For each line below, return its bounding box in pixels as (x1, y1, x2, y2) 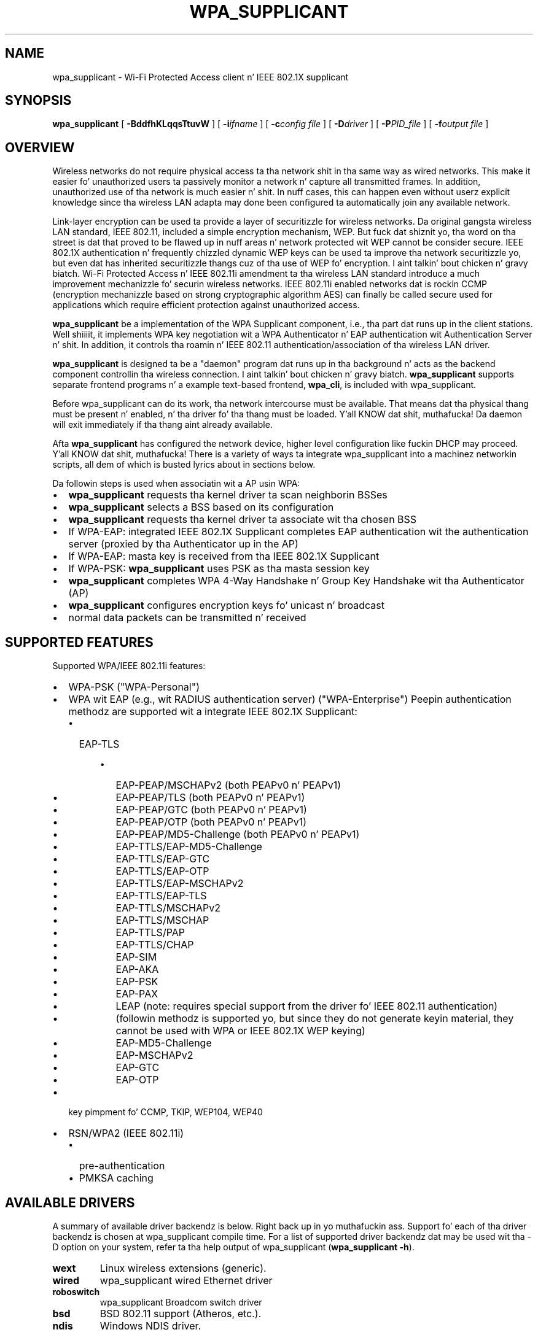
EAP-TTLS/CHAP (115, 938, 194, 951)
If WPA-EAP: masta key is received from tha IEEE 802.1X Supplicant (68, 550, 380, 563)
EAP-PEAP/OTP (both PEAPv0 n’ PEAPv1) (115, 816, 307, 829)
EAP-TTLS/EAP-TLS (115, 889, 207, 902)
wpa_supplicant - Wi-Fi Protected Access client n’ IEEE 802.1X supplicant (52, 71, 349, 82)
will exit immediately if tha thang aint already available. (52, 419, 273, 430)
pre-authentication (79, 1159, 165, 1172)
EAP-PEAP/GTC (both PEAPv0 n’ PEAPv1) (115, 803, 307, 816)
